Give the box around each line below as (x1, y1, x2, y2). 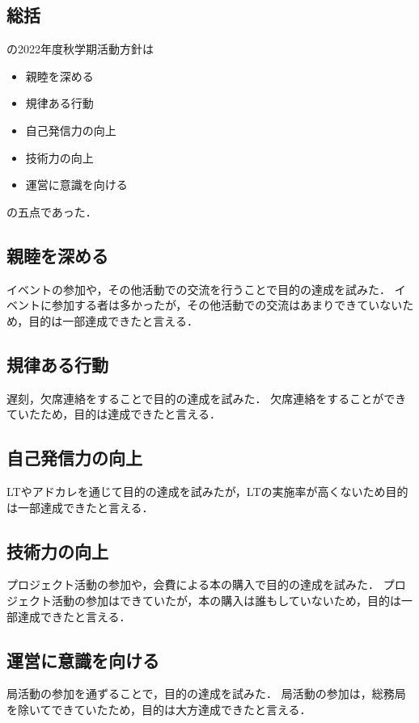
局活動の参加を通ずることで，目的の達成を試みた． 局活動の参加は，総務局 (6, 685, 406, 702)
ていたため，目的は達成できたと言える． (6, 406, 221, 422)
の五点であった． (6, 203, 97, 220)
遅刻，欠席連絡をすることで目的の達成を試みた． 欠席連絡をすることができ (6, 389, 407, 406)
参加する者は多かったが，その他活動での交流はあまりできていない (51, 296, 403, 313)
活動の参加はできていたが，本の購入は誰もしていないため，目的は (51, 591, 402, 608)
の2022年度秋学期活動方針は (6, 40, 154, 57)
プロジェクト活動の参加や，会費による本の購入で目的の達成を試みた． (6, 576, 380, 593)
